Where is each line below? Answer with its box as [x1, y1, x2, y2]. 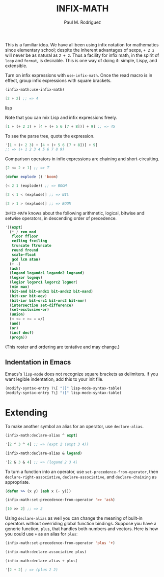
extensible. [5, 63, 27, 69]
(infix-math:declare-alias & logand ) [5, 451, 82, 456]
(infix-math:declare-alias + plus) [5, 558, 78, 563]
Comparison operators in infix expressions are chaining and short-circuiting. [5, 156, 160, 162]
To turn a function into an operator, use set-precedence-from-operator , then [5, 469, 159, 474]
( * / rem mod [9, 229, 36, 234]
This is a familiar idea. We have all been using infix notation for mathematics [5, 41, 159, 47]
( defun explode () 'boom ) [5, 175, 58, 180]
